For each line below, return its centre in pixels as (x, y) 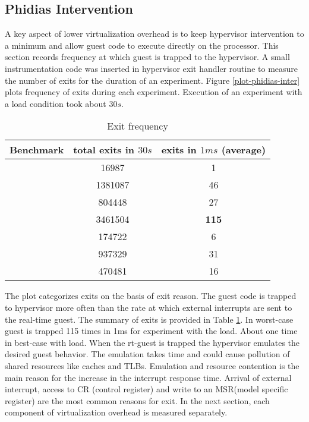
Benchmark (37, 150)
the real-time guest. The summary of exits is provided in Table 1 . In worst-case (149, 319)
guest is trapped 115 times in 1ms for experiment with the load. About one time (151, 331)
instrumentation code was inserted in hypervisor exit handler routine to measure (152, 68)
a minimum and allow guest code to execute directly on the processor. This (142, 45)
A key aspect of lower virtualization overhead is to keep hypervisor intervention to (154, 34)
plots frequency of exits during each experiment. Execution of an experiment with (154, 92)
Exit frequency (138, 126)
